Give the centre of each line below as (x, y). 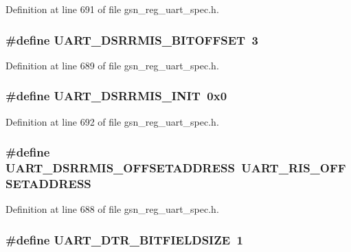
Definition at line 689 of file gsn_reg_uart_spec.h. (112, 65)
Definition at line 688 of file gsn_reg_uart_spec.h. (112, 209)
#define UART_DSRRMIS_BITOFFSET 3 (132, 39)
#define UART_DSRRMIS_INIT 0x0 (116, 96)
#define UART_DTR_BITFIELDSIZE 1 (124, 239)
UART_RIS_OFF (294, 168)
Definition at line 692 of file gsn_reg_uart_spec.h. (112, 121)
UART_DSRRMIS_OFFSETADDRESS (120, 168)
